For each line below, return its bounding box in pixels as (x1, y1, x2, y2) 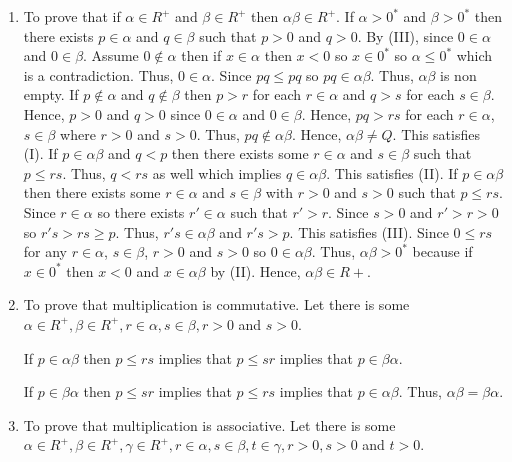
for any (23, 241, 68, 262)
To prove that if (23, 6, 121, 26)
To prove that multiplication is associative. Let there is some (23, 414, 396, 435)
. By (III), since (357, 25, 454, 46)
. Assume (83, 45, 139, 66)
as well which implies (152, 162, 282, 183)
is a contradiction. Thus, (23, 64, 174, 85)
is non (440, 64, 477, 85)
